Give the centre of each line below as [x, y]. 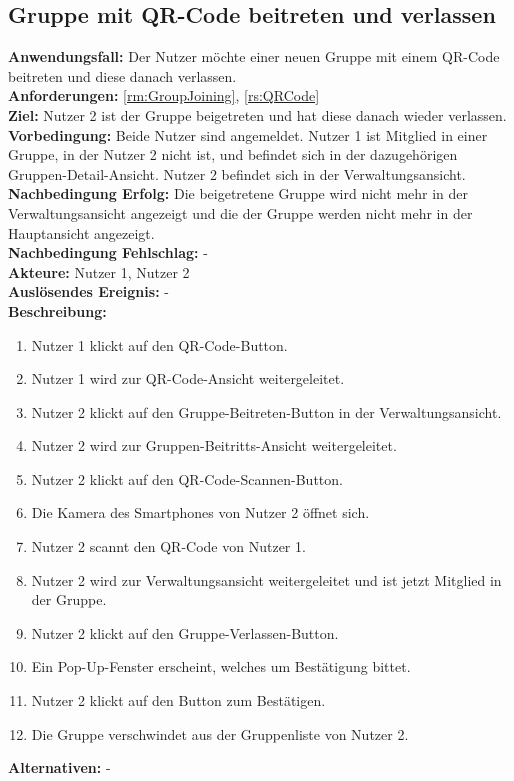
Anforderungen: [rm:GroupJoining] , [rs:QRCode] [164, 95]
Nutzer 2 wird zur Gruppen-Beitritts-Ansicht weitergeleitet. [214, 445]
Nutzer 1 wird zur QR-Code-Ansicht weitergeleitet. [188, 378]
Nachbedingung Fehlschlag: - [108, 252]
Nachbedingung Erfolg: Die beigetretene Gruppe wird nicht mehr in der [238, 193]
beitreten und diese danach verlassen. [122, 75]
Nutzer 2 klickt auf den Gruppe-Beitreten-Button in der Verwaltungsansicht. [266, 411]
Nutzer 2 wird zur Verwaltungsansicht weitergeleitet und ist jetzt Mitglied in [266, 579]
